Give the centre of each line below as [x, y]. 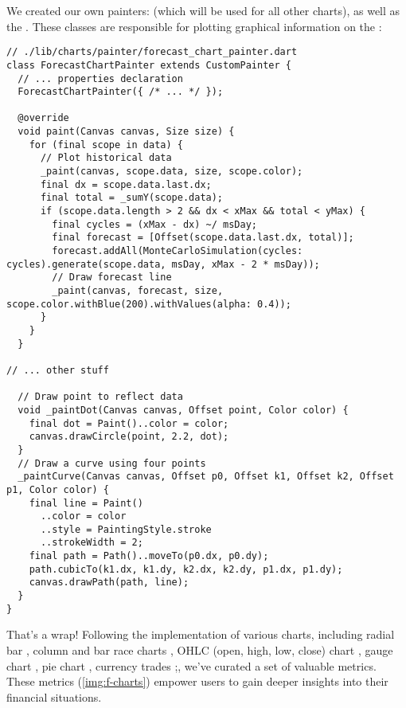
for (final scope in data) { [106, 145]
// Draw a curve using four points [112, 463]
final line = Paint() [86, 503]
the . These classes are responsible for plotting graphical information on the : [194, 26]
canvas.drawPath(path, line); [109, 583]
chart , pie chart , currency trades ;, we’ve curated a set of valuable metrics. [191, 665]
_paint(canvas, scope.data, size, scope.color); [172, 172]
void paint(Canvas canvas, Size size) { [126, 132]
